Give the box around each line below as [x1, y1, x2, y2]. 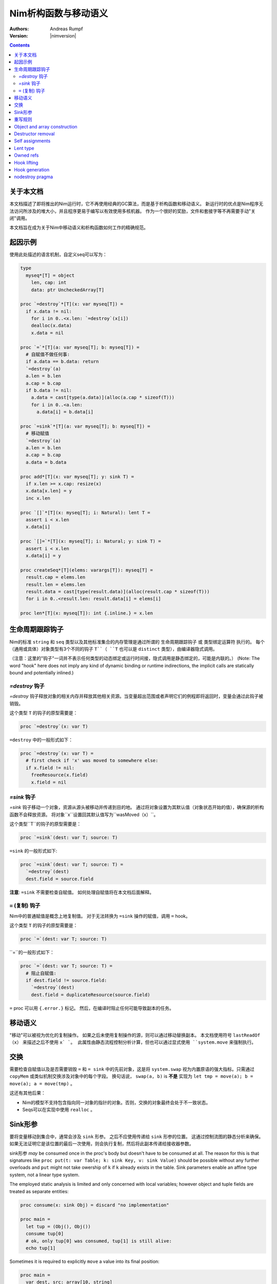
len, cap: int [31, 280, 67, 286]
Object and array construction [14, 123, 77, 129]
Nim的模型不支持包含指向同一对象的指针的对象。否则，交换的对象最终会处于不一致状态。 [22, 1099, 211, 1105]
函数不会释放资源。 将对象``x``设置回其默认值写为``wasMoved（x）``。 [9, 811, 159, 818]
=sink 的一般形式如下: [9, 848, 57, 854]
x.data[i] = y [26, 553, 62, 558]
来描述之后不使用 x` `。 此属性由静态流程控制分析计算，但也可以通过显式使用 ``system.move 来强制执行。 [22, 1039, 256, 1045]
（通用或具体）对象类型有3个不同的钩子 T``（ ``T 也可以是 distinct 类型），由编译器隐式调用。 [9, 646, 217, 652]
